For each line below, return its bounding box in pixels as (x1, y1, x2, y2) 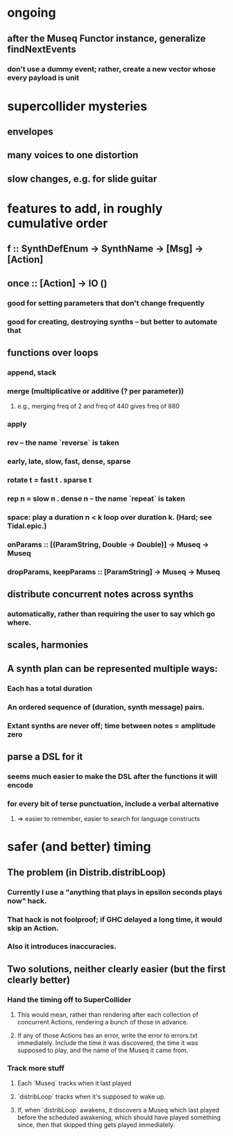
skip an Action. (7, 923, 59, 933)
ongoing (7, 5, 57, 21)
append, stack (7, 368, 57, 377)
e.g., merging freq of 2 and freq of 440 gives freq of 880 (17, 402, 180, 411)
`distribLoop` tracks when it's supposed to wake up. (17, 1092, 166, 1101)
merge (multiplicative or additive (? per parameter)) (7, 386, 184, 396)
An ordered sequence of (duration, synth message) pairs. (7, 702, 205, 712)
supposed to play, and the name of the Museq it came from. (17, 1046, 189, 1055)
